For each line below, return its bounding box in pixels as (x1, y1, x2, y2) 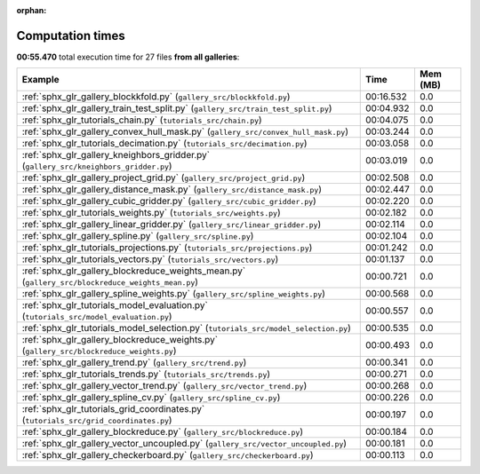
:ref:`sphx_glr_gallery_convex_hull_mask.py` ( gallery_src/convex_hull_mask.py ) (21, 125, 349, 138)
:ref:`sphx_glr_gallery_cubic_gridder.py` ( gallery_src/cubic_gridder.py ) (21, 195, 317, 208)
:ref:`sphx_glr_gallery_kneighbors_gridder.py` (21, 149, 211, 162)
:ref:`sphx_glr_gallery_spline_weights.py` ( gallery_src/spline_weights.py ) (21, 288, 326, 300)
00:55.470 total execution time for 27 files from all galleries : (16, 51, 240, 62)
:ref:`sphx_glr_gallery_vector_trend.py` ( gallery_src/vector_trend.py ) (21, 380, 308, 392)
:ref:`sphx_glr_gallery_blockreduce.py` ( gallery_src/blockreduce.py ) (21, 426, 304, 438)
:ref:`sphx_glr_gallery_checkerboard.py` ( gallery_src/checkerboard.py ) (21, 449, 314, 462)
